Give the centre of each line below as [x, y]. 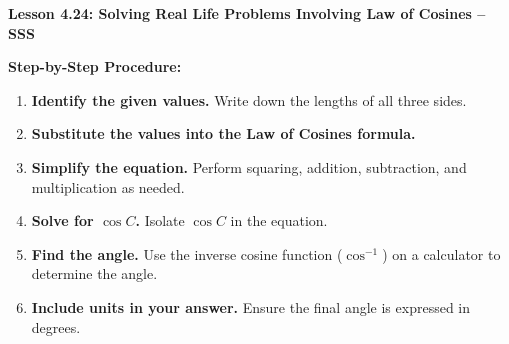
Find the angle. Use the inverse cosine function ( [187, 253]
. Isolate [160, 220]
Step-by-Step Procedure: [95, 66]
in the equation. [279, 220]
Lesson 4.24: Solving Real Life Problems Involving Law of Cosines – [247, 13]
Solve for [62, 220]
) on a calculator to [441, 253]
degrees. [56, 326]
